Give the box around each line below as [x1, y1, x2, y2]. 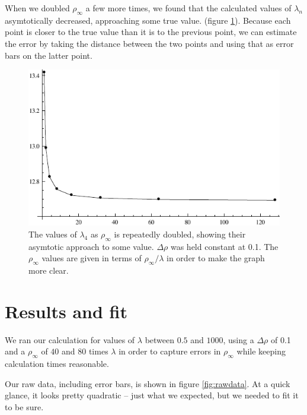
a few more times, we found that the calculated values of [85, 2, 292, 14]
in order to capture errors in [119, 345, 221, 357]
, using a [223, 333, 254, 346]
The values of [28, 227, 77, 240]
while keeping [236, 345, 286, 357]
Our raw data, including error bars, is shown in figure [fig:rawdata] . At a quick [5, 377, 290, 389]
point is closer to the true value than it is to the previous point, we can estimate [5, 26, 297, 38]
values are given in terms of [41, 252, 142, 264]
